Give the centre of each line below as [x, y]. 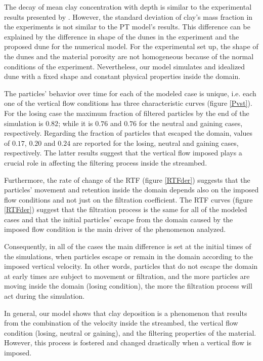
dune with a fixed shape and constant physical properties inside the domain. [122, 76]
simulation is [24, 123]
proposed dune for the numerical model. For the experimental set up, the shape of [131, 46]
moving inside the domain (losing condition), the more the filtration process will [128, 286]
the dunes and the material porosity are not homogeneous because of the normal [129, 56]
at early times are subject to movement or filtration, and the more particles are [127, 276]
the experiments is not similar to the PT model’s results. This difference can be [127, 27]
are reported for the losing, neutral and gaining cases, [156, 143]
